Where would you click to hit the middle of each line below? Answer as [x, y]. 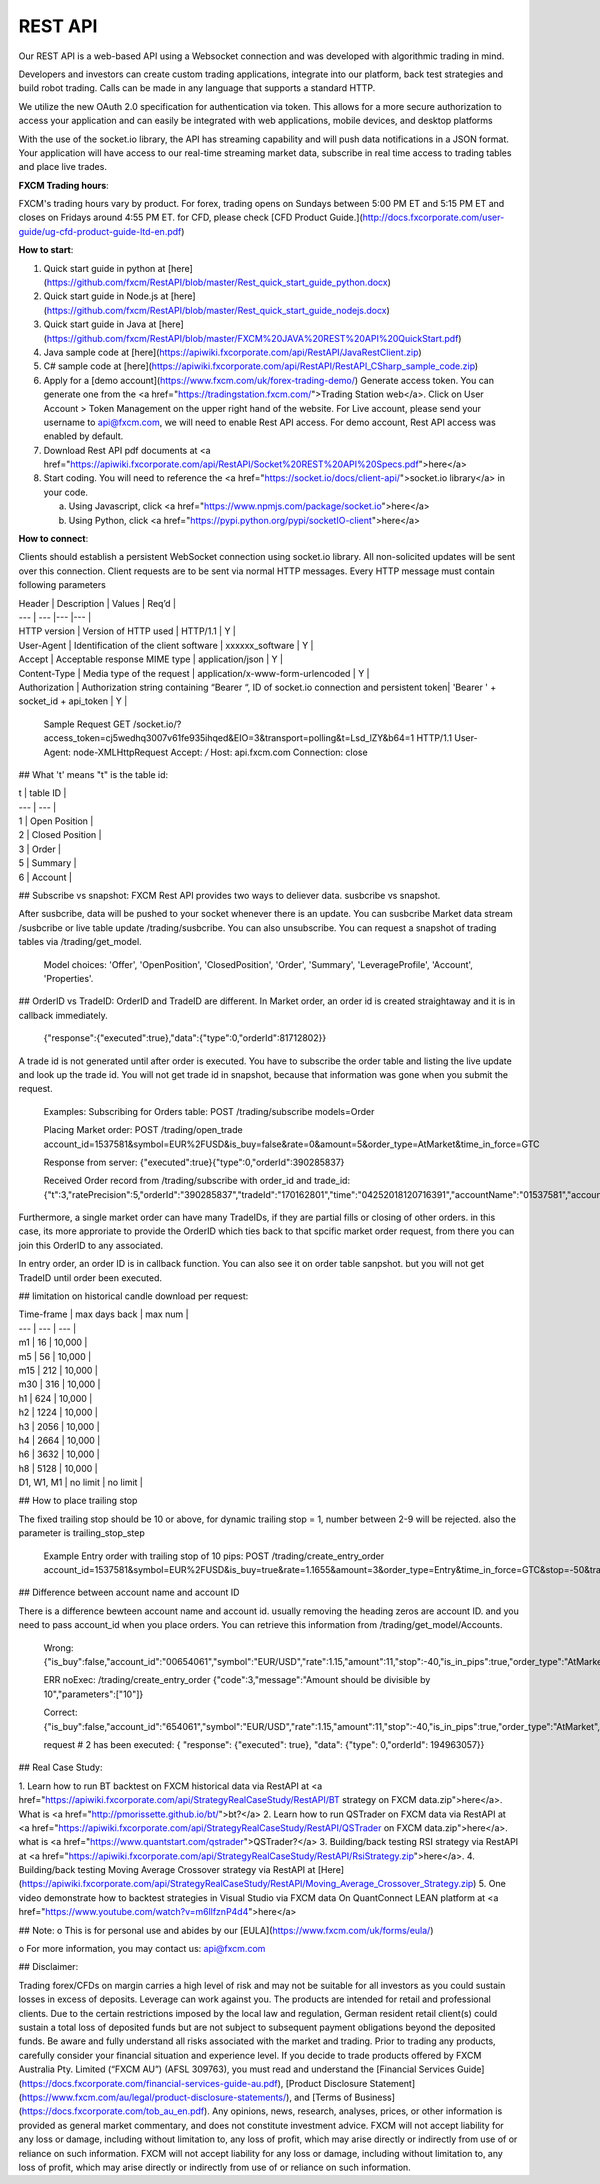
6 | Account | [45, 877]
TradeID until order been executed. [90, 1277]
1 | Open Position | [56, 821]
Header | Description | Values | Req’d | [97, 603]
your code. [66, 492]
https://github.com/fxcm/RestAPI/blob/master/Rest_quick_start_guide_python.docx [217, 282]
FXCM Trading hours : [63, 185]
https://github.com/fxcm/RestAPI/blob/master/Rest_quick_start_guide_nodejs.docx [216, 310]
